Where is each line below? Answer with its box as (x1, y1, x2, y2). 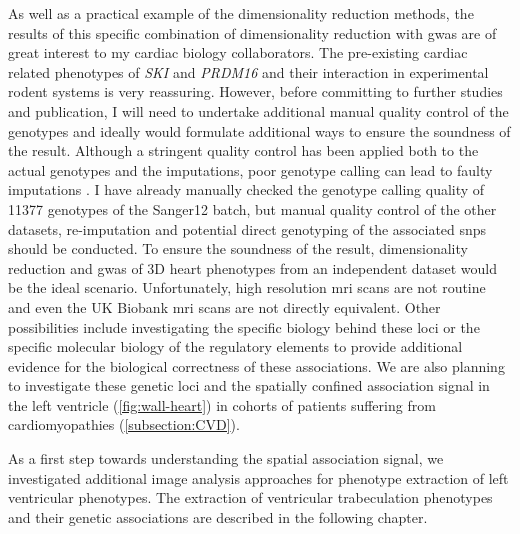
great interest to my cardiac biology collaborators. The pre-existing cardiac (8, 42, 468, 63)
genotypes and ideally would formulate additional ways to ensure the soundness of (8, 120, 511, 141)
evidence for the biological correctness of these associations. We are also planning (8, 355, 505, 376)
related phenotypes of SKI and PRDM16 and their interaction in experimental (8, 61, 489, 82)
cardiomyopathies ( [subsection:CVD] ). (8, 414, 240, 435)
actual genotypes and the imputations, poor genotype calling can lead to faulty (8, 159, 493, 180)
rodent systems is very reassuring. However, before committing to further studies (8, 81, 503, 102)
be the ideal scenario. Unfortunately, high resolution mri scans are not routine (8, 277, 486, 298)
